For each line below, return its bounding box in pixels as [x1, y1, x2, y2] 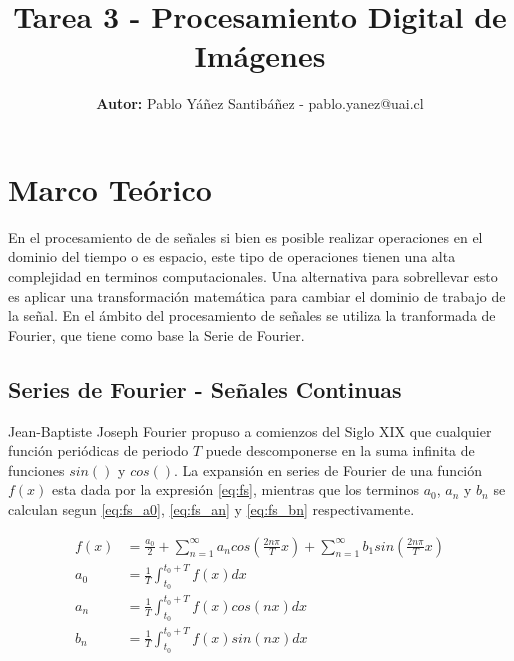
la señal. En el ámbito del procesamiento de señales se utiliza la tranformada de [8, 305, 496, 326]
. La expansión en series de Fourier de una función [174, 459, 483, 480]
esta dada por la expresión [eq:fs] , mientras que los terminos [52, 479, 419, 500]
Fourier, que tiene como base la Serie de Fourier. [8, 324, 305, 345]
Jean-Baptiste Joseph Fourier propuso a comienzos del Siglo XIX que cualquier [8, 420, 492, 441]
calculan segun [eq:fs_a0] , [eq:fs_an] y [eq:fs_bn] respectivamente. [8, 498, 415, 519]
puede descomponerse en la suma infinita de [205, 440, 475, 461]
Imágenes [194, 35, 326, 76]
